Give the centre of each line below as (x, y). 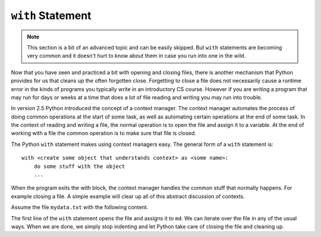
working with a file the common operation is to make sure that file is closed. (103, 133)
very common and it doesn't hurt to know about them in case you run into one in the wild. (136, 56)
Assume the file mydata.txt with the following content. (80, 207)
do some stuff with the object (79, 166)
